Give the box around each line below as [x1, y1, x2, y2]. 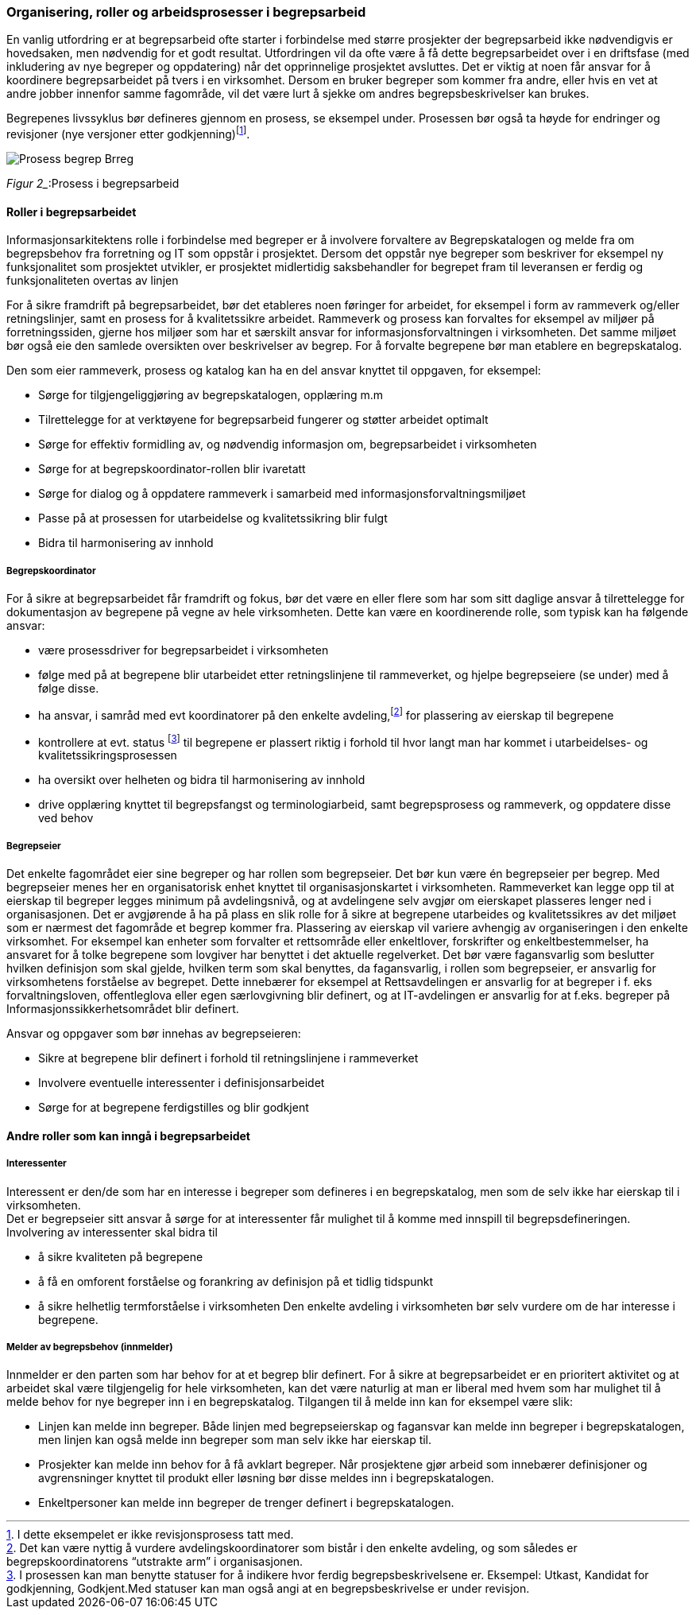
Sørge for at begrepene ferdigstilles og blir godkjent [38, 1101, 309, 1115]
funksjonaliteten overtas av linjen [6, 274, 179, 288]
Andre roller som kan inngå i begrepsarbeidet [6, 1128, 250, 1143]
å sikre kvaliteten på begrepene [38, 1249, 203, 1264]
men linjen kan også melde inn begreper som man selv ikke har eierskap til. [38, 1433, 432, 1447]
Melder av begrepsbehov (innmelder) [6, 1341, 173, 1353]
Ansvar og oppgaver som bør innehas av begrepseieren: [6, 1027, 301, 1041]
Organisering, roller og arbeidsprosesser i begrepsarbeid [6, 4, 366, 20]
